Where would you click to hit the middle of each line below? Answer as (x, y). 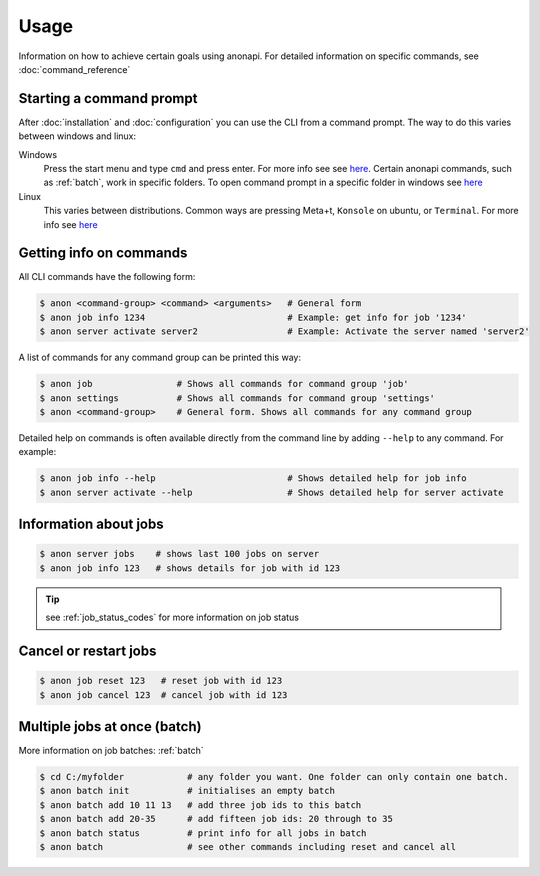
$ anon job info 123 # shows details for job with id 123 (190, 568)
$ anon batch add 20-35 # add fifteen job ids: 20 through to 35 (216, 819)
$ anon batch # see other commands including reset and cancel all (248, 846)
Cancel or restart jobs (87, 650)
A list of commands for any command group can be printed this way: (160, 357)
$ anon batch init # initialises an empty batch (187, 791)
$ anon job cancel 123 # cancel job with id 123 (163, 694)
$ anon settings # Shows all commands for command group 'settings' (237, 398)
